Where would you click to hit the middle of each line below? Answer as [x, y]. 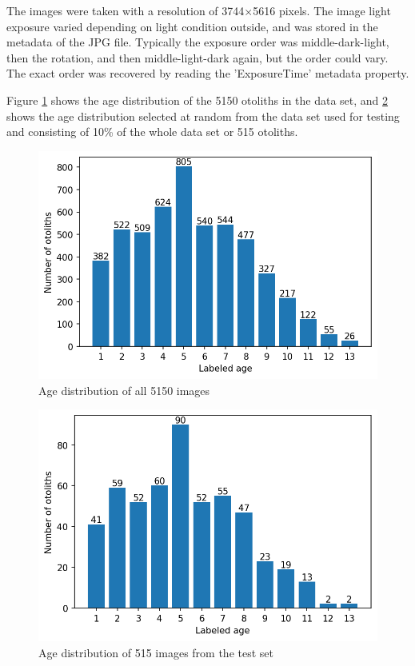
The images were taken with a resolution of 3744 [126, 10]
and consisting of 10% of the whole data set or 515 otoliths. [152, 132]
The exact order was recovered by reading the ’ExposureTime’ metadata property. [208, 73]
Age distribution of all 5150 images [124, 390]
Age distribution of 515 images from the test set [156, 652]
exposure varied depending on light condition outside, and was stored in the [192, 26]
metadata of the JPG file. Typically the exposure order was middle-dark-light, [198, 42]
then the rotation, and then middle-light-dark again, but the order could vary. [198, 57]
